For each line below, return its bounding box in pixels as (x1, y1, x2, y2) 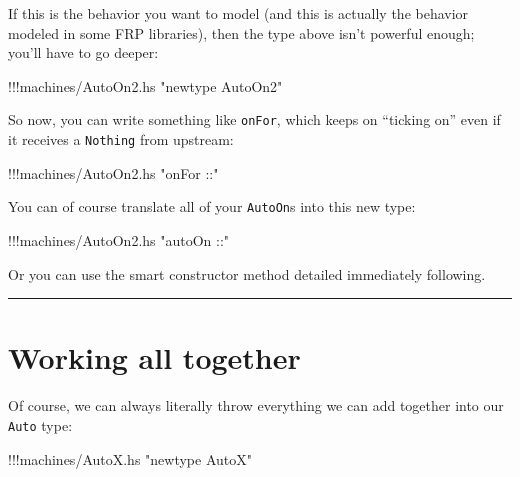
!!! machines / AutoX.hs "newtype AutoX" (8, 448, 252, 469)
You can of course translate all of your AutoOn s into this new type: (8, 196, 416, 217)
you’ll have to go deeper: (8, 42, 159, 63)
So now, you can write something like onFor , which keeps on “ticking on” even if (8, 109, 501, 130)
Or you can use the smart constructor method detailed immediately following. (8, 263, 486, 284)
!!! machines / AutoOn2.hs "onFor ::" (8, 162, 219, 183)
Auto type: (8, 414, 73, 435)
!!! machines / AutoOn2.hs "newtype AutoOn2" (8, 75, 283, 96)
